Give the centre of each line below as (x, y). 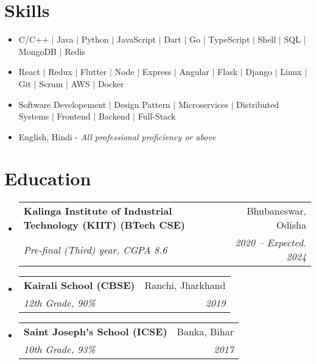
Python (95, 39)
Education (48, 178)
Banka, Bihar (205, 332)
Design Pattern (142, 104)
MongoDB (38, 51)
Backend (114, 116)
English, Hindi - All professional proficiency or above (117, 136)
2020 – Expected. (271, 243)
